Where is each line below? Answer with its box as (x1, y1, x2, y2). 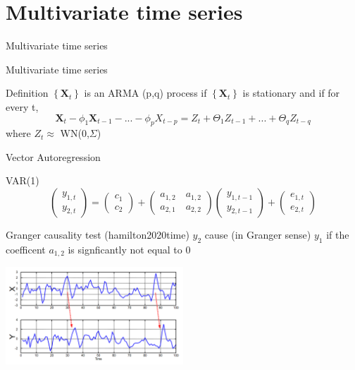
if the (326, 227, 349, 242)
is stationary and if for (242, 85, 340, 100)
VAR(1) (6, 173, 39, 188)
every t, (6, 99, 39, 114)
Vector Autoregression (6, 149, 101, 164)
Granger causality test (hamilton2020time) (6, 227, 189, 242)
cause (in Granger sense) (204, 227, 311, 242)
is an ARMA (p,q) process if (84, 85, 207, 100)
